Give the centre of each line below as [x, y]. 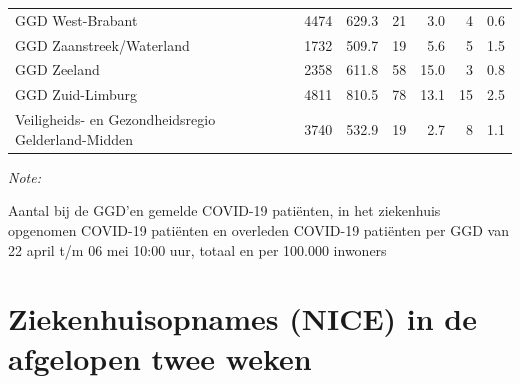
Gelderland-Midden [74, 138]
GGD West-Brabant [76, 19]
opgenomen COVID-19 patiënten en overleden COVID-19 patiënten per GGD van [258, 230]
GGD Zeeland [57, 69]
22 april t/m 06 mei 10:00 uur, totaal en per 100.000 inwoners [197, 249]
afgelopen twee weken [160, 357]
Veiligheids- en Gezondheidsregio [115, 119]
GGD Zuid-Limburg [76, 94]
